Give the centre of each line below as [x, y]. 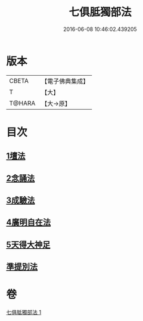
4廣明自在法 [29, 222]
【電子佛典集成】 [65, 81]
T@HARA [22, 103]
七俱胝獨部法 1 [24, 312]
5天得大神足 [28, 244]
